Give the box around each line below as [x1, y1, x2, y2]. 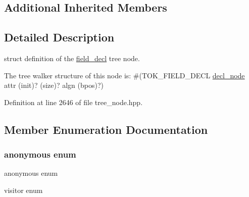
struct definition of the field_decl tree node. [4, 53, 140, 63]
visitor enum [4, 184, 43, 195]
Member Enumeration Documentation [4, 121, 208, 137]
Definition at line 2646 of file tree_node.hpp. [4, 96, 143, 107]
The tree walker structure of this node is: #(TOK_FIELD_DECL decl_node [4, 70, 245, 80]
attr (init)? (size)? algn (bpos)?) [4, 80, 104, 90]
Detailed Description [4, 29, 115, 45]
